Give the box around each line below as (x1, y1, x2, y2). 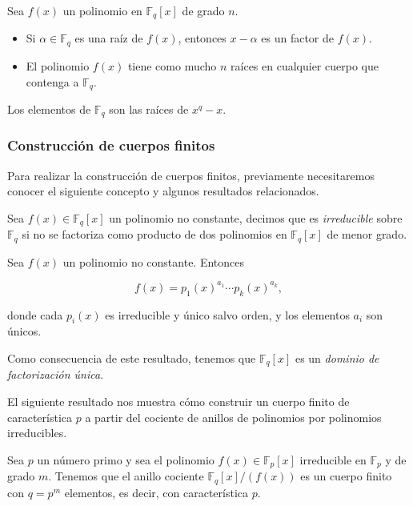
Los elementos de (7, 100, 91, 117)
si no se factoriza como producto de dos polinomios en (22, 226, 287, 243)
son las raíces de (109, 100, 189, 117)
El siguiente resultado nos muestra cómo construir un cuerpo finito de (7, 393, 350, 410)
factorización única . (7, 366, 104, 383)
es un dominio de (295, 350, 379, 366)
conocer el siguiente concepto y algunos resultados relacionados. (7, 183, 319, 199)
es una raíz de (74, 30, 143, 46)
